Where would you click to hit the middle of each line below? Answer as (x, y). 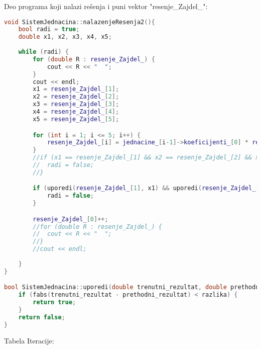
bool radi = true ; (49, 29)
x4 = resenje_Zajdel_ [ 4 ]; (76, 112)
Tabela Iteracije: (29, 340)
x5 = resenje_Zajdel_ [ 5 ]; (76, 119)
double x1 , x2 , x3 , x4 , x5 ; (65, 37)
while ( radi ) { (43, 52)
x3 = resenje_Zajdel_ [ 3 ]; (76, 104)
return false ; (42, 317)
